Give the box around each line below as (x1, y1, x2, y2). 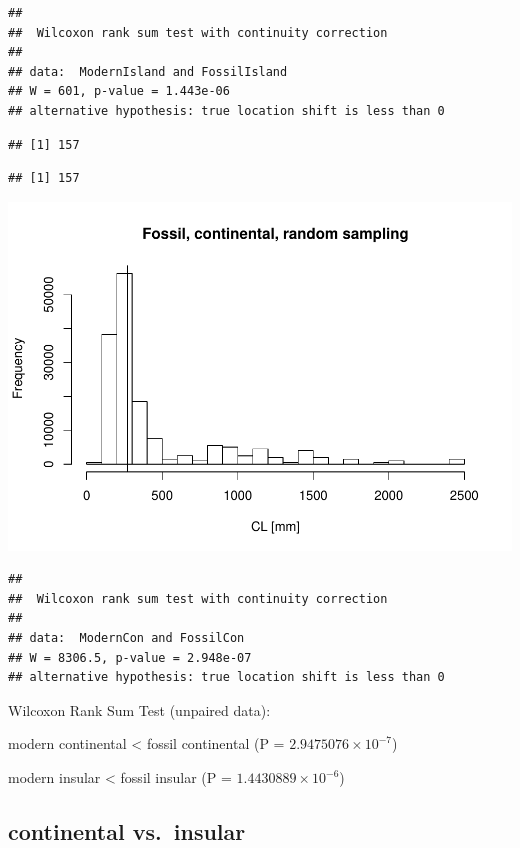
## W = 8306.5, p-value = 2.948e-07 (8, 650, 252, 665)
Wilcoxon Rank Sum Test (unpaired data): (8, 699, 271, 720)
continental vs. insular (8, 816, 246, 846)
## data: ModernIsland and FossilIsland (8, 64, 288, 79)
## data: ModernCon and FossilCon (8, 631, 245, 646)
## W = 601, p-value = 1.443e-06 (8, 84, 230, 99)
